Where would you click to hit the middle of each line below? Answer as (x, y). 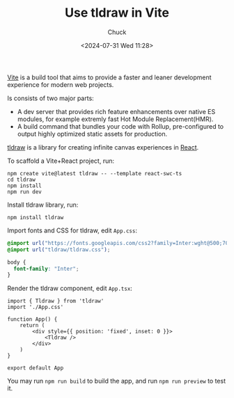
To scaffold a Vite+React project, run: (61, 161)
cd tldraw (22, 180)
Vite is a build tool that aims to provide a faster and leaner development (109, 77)
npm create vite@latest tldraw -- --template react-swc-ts (95, 173)
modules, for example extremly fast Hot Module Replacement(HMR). (115, 119)
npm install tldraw (36, 217)
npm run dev (24, 192)
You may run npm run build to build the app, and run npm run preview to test (117, 381)
